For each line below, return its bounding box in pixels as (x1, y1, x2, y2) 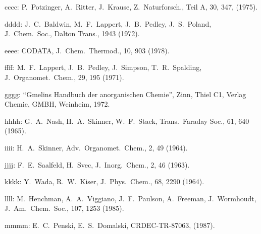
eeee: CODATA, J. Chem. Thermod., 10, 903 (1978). (5, 45, 170, 55)
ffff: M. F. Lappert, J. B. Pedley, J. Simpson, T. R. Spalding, (5, 62, 202, 72)
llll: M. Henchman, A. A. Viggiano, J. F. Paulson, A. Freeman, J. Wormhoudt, (5, 193, 256, 203)
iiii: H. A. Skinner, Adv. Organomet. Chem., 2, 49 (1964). (5, 142, 188, 152)
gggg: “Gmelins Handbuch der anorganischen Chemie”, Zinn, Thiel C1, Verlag (5, 89, 246, 99)
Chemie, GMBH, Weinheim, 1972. (5, 99, 110, 109)
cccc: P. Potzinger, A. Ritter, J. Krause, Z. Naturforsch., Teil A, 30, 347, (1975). (5, 2, 258, 12)
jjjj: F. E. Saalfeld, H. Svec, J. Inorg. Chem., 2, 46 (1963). (5, 159, 190, 170)
